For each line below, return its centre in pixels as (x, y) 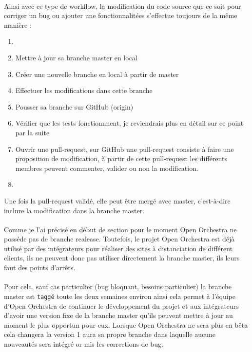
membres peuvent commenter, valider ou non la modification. (107, 168)
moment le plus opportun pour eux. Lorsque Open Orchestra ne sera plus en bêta (126, 324)
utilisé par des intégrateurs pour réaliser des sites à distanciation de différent (118, 248)
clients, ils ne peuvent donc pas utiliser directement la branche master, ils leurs (122, 258)
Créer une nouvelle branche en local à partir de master (97, 74)
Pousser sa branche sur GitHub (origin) (74, 106)
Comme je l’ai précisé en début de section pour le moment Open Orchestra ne (120, 229)
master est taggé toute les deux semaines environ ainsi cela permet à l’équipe (120, 296)
